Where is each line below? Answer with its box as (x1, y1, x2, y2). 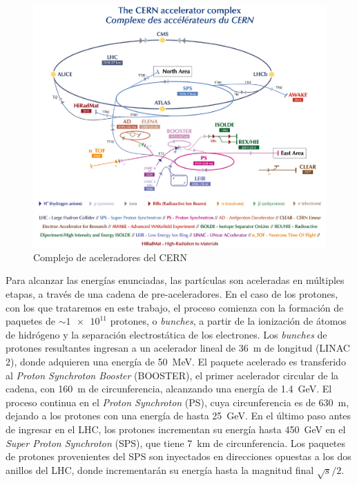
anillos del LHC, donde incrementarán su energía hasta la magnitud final (6, 462, 314, 477)
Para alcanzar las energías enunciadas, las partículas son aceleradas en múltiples (6, 273, 345, 287)
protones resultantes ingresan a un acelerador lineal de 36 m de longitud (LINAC (6, 341, 350, 355)
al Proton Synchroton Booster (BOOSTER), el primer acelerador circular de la (6, 368, 339, 382)
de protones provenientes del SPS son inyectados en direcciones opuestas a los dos (6, 449, 351, 464)
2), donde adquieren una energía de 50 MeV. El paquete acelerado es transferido (6, 354, 346, 369)
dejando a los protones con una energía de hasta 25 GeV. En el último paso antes (6, 408, 351, 423)
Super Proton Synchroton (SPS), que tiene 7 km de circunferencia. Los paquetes (6, 435, 346, 450)
